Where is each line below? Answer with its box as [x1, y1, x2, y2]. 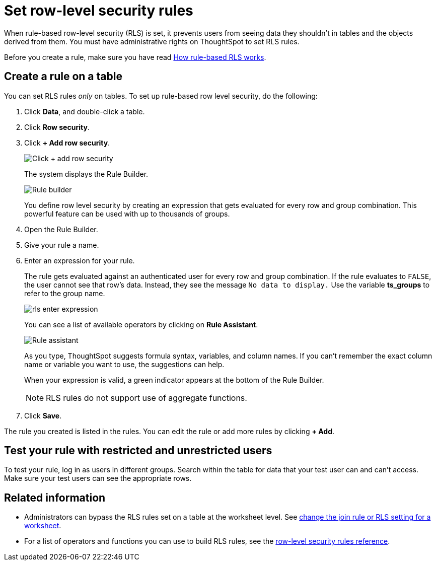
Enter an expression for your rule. [24, 256, 135, 265]
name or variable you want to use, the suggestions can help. [24, 360, 225, 369]
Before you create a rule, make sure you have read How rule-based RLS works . [4, 52, 266, 61]
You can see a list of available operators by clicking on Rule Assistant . [24, 320, 258, 329]
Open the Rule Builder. [24, 225, 98, 234]
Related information [4, 491, 106, 504]
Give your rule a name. [24, 240, 99, 249]
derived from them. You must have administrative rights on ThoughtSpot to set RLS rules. [4, 37, 300, 46]
